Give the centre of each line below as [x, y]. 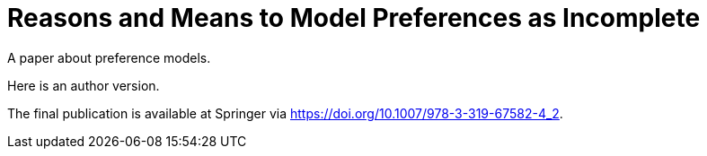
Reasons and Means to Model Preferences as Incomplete [354, 18]
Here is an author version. [84, 85]
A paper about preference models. [109, 57]
